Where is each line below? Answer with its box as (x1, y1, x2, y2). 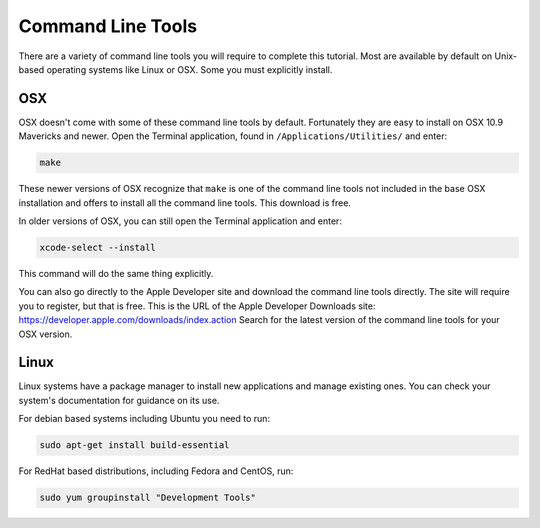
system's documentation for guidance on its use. (18, 394, 220, 406)
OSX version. (18, 328, 73, 340)
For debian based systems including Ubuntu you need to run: (18, 413, 270, 425)
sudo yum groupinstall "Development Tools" (39, 492, 257, 504)
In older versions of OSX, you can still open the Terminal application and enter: (18, 215, 342, 227)
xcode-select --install (39, 241, 157, 253)
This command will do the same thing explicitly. (18, 267, 214, 279)
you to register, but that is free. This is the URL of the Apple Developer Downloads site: (18, 300, 376, 312)
